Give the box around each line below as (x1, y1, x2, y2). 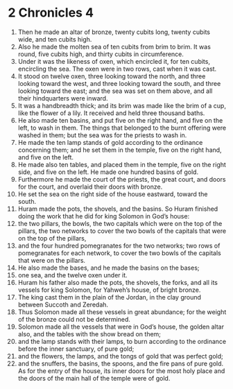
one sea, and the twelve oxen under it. (17, 270, 128, 279)
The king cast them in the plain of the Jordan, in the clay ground (17, 293, 202, 301)
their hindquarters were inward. (17, 94, 108, 102)
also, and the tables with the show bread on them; (17, 329, 162, 338)
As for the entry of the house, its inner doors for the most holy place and (17, 366, 225, 375)
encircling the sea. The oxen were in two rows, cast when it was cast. (17, 64, 217, 73)
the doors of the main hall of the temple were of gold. (17, 374, 171, 382)
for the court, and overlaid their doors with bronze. (17, 182, 163, 191)
